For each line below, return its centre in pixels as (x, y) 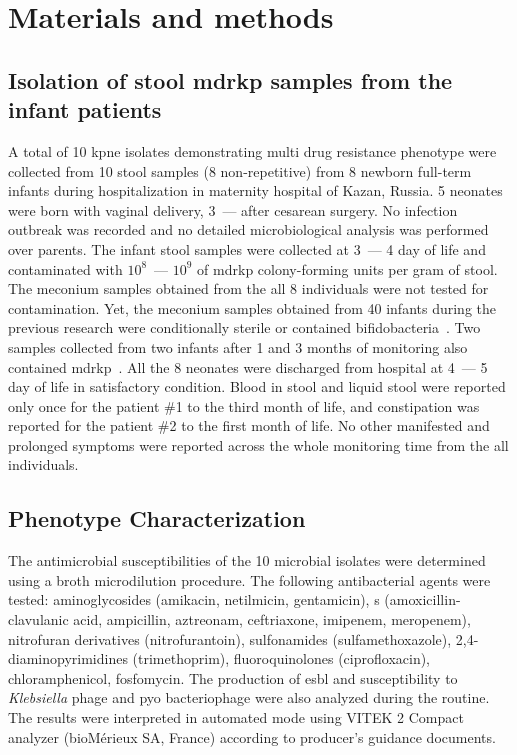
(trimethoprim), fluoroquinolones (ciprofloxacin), (281, 658)
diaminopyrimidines (68, 658)
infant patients (85, 109)
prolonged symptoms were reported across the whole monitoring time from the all (258, 444)
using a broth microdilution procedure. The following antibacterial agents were (249, 579)
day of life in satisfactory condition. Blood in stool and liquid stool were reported (257, 386)
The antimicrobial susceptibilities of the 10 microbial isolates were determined (247, 560)
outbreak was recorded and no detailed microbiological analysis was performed (248, 229)
